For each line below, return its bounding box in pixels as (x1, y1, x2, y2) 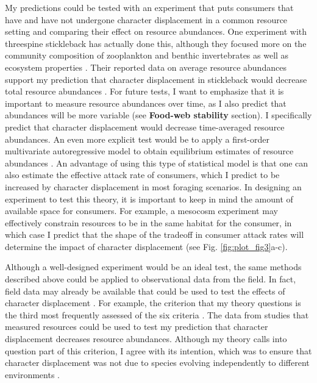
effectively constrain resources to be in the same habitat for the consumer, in (5, 216, 292, 229)
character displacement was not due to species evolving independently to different (5, 356, 310, 369)
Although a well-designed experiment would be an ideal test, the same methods (5, 260, 302, 273)
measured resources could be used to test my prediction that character (5, 320, 268, 333)
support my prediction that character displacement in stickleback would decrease (5, 73, 307, 85)
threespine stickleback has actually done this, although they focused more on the (5, 37, 307, 49)
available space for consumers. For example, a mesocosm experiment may (5, 204, 278, 217)
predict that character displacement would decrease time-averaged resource (5, 120, 285, 133)
